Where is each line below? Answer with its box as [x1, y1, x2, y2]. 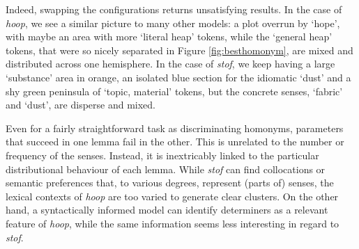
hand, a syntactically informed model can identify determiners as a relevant [6, 202, 328, 217]
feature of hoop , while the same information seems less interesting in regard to [6, 216, 339, 230]
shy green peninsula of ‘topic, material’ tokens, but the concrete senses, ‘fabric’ [6, 83, 343, 98]
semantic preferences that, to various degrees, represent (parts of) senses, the [6, 175, 334, 190]
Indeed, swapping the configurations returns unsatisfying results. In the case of [6, 2, 342, 16]
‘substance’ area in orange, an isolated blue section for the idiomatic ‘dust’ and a [6, 70, 351, 84]
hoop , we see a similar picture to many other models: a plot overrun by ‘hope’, [6, 15, 340, 30]
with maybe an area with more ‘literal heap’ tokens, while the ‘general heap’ [6, 29, 333, 44]
